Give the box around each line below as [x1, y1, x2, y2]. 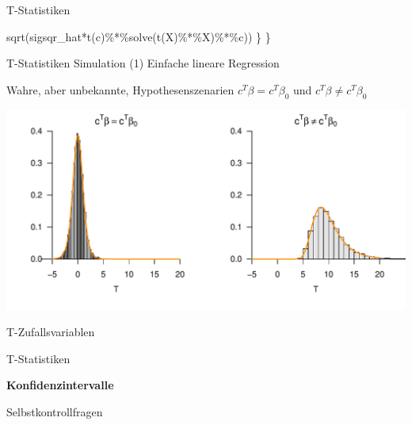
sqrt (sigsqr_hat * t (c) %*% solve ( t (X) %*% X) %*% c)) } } [6, 28, 271, 44]
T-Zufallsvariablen [6, 324, 95, 340]
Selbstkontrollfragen [6, 403, 103, 419]
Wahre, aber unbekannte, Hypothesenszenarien [6, 81, 235, 98]
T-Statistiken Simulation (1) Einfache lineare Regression [6, 55, 280, 71]
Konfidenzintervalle [6, 377, 114, 393]
